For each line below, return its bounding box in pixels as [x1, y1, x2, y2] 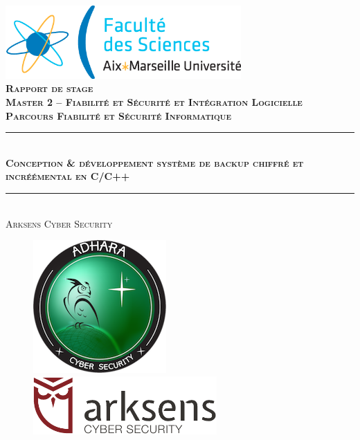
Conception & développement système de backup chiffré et [6, 155, 304, 169]
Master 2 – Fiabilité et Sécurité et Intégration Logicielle [6, 94, 303, 109]
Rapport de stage [6, 81, 93, 95]
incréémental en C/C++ [6, 169, 130, 183]
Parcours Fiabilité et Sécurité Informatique [6, 108, 231, 122]
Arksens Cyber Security [6, 216, 113, 230]
